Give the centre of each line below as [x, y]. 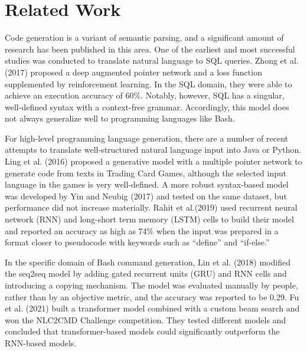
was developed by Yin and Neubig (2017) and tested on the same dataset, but [146, 196]
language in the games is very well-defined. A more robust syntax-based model [147, 184]
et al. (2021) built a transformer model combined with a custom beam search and [152, 308]
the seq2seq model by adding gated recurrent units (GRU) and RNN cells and [146, 273]
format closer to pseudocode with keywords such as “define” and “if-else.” [137, 242]
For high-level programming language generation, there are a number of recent [147, 138]
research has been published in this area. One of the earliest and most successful [150, 49]
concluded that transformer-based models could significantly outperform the [142, 331]
